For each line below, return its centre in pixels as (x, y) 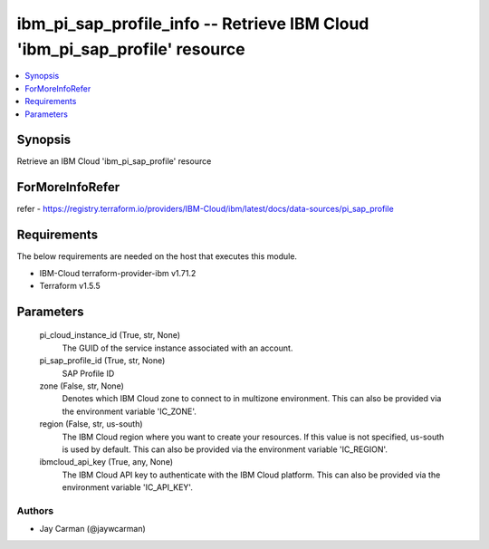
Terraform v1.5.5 (70, 286)
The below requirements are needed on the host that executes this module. (157, 256)
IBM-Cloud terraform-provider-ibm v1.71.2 (118, 273)
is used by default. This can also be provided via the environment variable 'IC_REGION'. (225, 449)
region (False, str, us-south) (91, 424)
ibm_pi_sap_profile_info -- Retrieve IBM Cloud (193, 24)
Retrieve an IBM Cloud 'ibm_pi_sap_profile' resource (114, 161)
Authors (35, 510)
